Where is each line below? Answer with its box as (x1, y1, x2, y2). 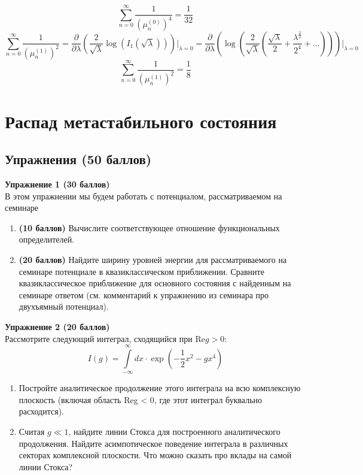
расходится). (19, 405, 64, 417)
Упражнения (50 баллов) (5, 150, 152, 168)
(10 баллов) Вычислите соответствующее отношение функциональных (19, 221, 280, 234)
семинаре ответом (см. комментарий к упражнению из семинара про (19, 288, 269, 301)
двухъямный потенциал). (19, 300, 109, 313)
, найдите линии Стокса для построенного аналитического (68, 425, 280, 438)
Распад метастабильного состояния (5, 108, 277, 133)
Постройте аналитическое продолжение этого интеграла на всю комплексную (19, 382, 301, 394)
